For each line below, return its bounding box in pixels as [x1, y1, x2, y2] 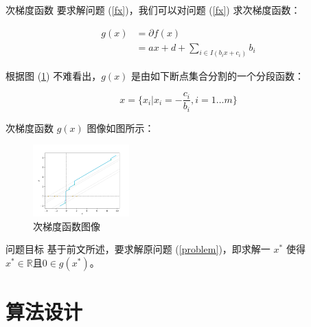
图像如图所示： [87, 120, 154, 135]
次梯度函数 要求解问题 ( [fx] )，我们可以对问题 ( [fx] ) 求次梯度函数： [5, 3, 301, 16]
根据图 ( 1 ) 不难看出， [5, 68, 102, 82]
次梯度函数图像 [33, 218, 100, 233]
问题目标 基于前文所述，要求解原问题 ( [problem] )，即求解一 [5, 242, 270, 256]
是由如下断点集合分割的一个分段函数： [131, 68, 305, 82]
